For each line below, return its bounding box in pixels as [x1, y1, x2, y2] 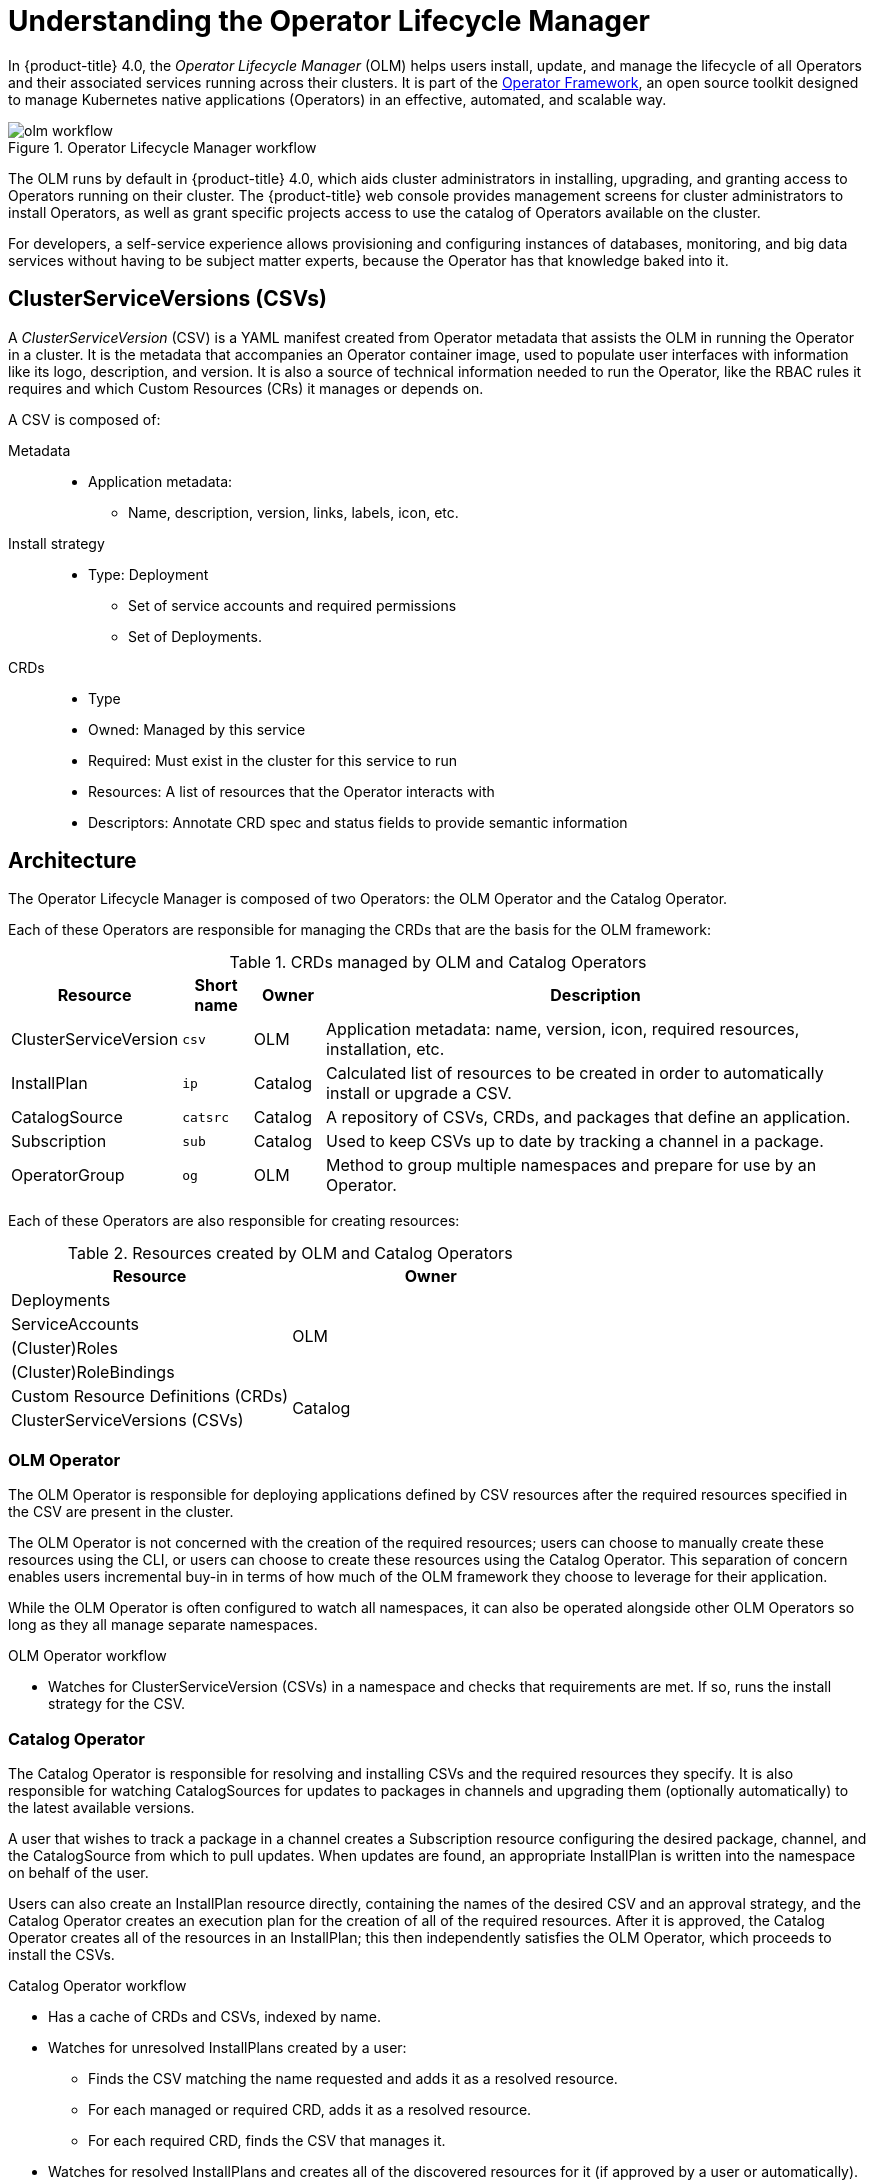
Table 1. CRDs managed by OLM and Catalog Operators [229, 952, 647, 973]
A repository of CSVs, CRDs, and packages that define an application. [326, 1107, 851, 1128]
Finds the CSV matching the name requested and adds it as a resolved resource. [88, 2069, 618, 2087]
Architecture [8, 848, 137, 874]
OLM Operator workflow [8, 1647, 167, 1665]
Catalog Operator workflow [8, 1976, 187, 1994]
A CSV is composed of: [8, 410, 161, 428]
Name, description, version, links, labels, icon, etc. [128, 503, 459, 521]
